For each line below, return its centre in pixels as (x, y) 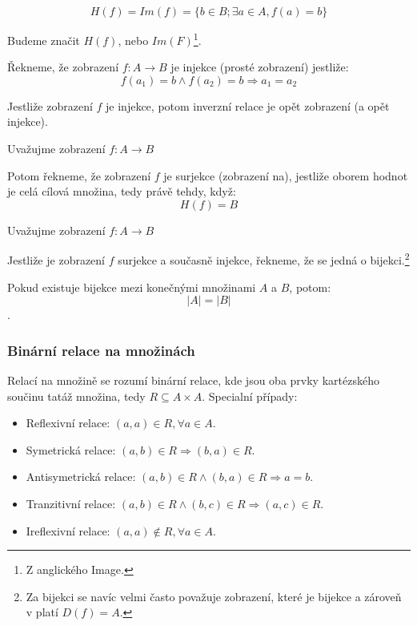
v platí (42, 612)
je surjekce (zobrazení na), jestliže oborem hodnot (286, 175)
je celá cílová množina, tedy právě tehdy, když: (122, 191)
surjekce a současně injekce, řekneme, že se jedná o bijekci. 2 (264, 259)
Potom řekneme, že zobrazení (79, 175)
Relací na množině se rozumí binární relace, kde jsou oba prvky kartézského (193, 380)
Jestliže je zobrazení (56, 260)
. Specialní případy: (250, 396)
